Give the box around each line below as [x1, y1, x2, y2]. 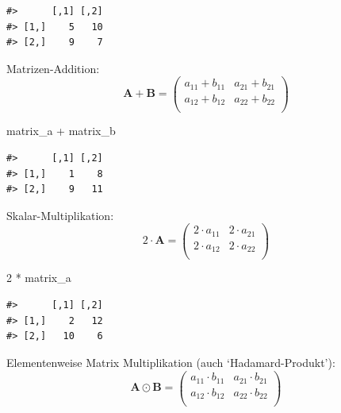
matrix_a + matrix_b [6, 122, 116, 139]
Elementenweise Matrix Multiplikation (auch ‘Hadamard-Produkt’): [6, 353, 335, 370]
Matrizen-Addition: [6, 60, 100, 76]
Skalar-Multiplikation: [6, 206, 114, 223]
